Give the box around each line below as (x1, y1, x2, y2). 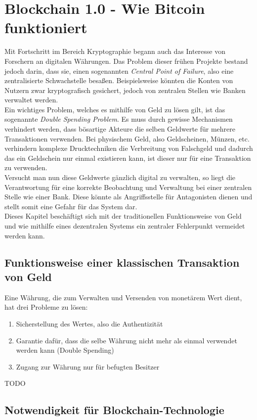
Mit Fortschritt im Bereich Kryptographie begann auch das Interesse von (4, 46, 225, 56)
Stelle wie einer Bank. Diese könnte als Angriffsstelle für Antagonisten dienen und (4, 191, 253, 202)
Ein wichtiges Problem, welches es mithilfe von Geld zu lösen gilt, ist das (4, 104, 225, 114)
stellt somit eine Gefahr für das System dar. (4, 201, 137, 211)
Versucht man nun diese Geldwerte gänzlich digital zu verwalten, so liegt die (4, 172, 236, 183)
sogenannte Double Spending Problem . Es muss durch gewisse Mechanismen (4, 114, 233, 124)
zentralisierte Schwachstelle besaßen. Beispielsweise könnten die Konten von (4, 75, 233, 86)
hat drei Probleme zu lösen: (4, 302, 88, 312)
